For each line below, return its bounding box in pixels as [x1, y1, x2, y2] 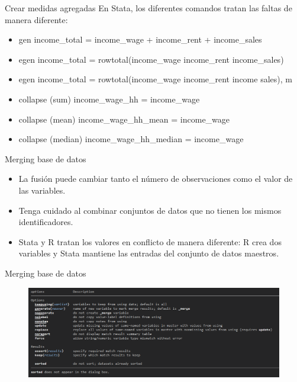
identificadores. [18, 216, 73, 228]
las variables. [18, 184, 66, 196]
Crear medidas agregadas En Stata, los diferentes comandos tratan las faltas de [5, 2, 292, 14]
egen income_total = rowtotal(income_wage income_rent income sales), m [18, 73, 292, 85]
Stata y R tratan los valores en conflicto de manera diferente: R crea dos [18, 235, 282, 248]
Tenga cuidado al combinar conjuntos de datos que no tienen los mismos [18, 204, 282, 216]
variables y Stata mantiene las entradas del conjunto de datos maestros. [18, 247, 279, 259]
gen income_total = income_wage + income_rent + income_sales [18, 33, 262, 46]
